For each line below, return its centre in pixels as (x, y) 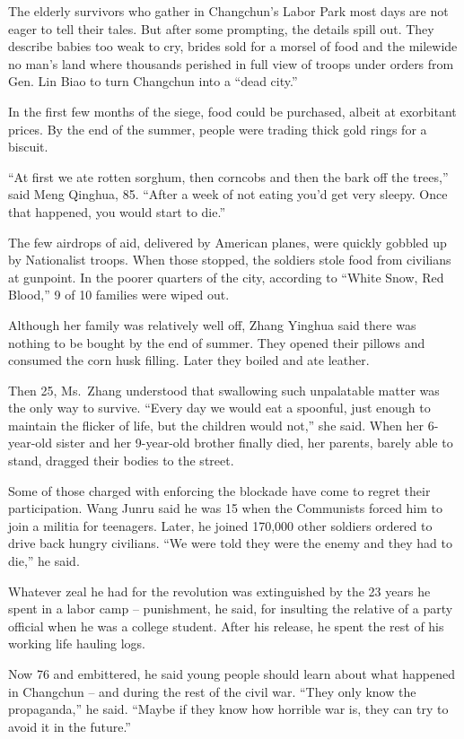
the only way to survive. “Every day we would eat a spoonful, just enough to (219, 408)
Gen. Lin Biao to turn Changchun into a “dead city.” (153, 81)
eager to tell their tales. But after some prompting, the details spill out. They (221, 28)
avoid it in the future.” (70, 726)
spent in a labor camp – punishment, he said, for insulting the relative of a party (231, 609)
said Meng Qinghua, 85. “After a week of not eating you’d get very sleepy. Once (228, 194)
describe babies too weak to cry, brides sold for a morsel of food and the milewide (233, 46)
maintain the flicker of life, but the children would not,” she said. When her (216, 425)
